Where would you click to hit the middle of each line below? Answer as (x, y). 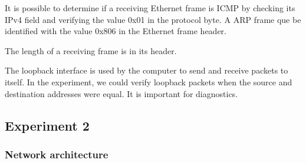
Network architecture (57, 154)
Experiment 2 (47, 125)
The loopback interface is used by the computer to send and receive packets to (147, 70)
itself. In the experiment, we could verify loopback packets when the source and (149, 81)
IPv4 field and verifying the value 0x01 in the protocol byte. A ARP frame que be (153, 19)
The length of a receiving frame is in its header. (91, 50)
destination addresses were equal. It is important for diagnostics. (121, 93)
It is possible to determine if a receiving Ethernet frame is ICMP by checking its (150, 8)
